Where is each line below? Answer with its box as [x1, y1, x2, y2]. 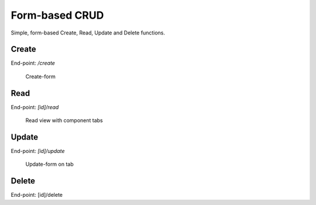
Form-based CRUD [11, 9, 104, 22]
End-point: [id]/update [11, 148, 65, 155]
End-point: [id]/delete [11, 192, 63, 199]
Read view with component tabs [25, 117, 103, 124]
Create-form [25, 73, 56, 80]
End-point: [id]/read [11, 103, 59, 110]
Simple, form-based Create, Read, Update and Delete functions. [11, 29, 165, 36]
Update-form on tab [25, 161, 74, 168]
